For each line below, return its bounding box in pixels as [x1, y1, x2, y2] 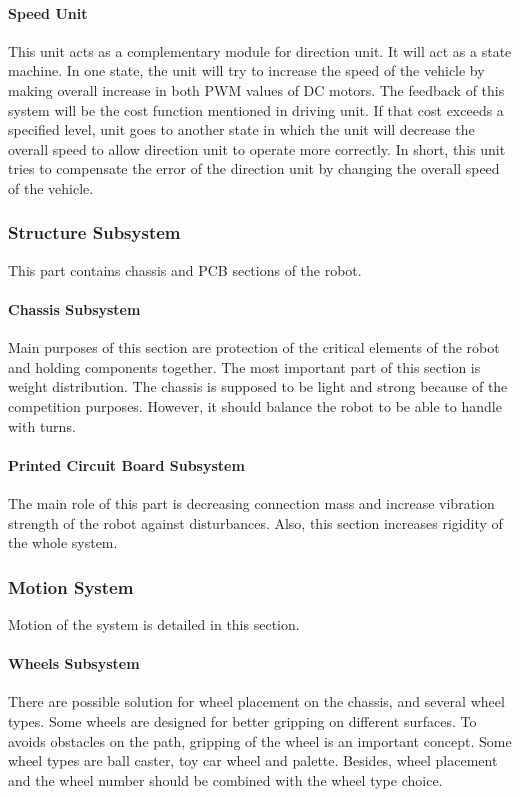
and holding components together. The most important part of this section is [8, 356, 481, 377]
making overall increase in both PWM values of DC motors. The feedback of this [8, 79, 505, 100]
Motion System [8, 574, 134, 599]
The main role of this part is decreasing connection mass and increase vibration [8, 492, 495, 513]
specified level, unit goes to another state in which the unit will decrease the [8, 119, 475, 140]
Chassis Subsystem [8, 298, 141, 319]
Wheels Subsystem [8, 653, 140, 674]
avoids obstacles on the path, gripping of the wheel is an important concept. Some [8, 730, 512, 751]
